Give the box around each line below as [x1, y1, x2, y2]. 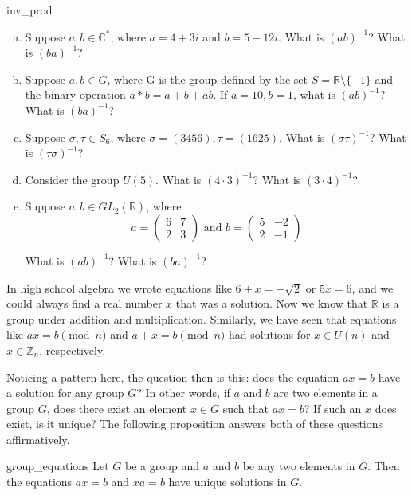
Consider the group [25, 171, 120, 187]
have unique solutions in [168, 473, 287, 490]
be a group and [125, 458, 200, 474]
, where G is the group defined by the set [107, 70, 308, 87]
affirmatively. [6, 430, 70, 447]
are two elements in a [273, 384, 378, 401]
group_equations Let [6, 458, 109, 474]
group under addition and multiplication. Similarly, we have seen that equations [6, 310, 397, 327]
